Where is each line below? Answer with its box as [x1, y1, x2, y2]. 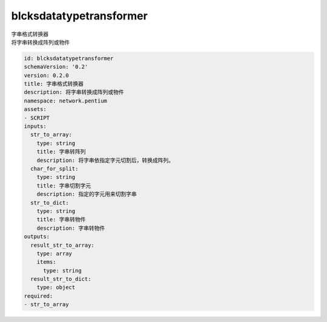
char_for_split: [30, 166, 79, 172]
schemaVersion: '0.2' [24, 64, 88, 70]
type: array [36, 250, 73, 257]
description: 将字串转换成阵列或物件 [24, 89, 124, 96]
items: [36, 258, 56, 266]
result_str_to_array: [30, 241, 95, 249]
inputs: [24, 123, 47, 130]
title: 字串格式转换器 [24, 81, 84, 87]
